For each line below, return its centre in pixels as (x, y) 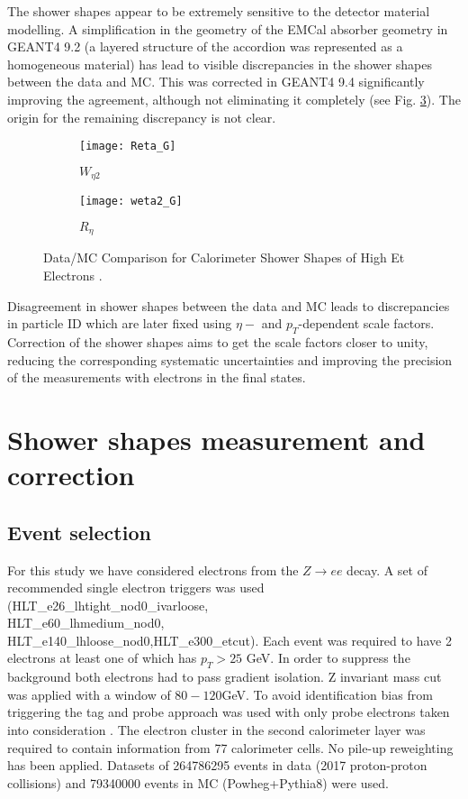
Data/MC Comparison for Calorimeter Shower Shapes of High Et (224, 257)
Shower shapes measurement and (216, 439)
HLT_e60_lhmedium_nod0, (86, 623)
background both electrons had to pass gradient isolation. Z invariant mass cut (225, 677)
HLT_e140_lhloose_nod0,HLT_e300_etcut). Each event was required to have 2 (229, 640)
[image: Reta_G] (128, 147)
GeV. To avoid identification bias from (327, 694)
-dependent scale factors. (366, 323)
